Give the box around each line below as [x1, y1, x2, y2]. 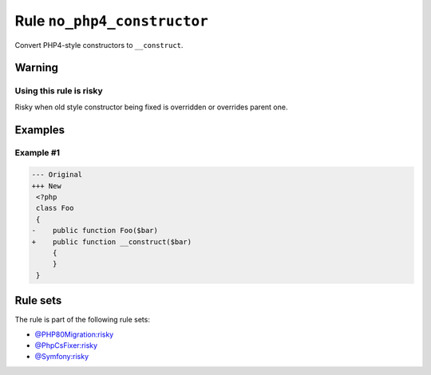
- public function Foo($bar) [31, 226, 159, 235]
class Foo [36, 203, 74, 213]
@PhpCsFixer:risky [34, 341, 98, 350]
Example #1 [14, 148, 60, 159]
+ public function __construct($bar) [31, 237, 192, 247]
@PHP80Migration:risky [34, 330, 114, 339]
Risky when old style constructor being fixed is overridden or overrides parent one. [14, 102, 288, 112]
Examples [14, 123, 65, 136]
